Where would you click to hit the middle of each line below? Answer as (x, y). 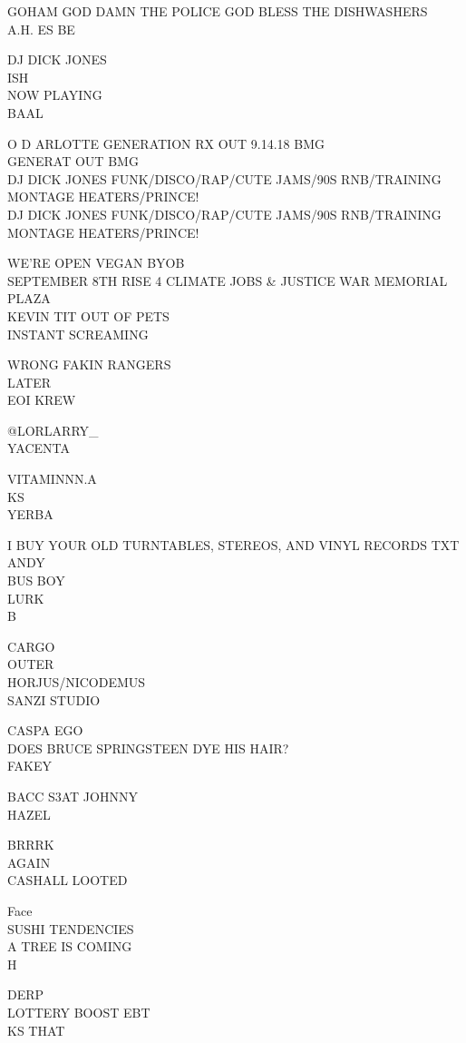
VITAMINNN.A (52, 479)
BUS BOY (36, 581)
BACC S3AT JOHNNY (73, 796)
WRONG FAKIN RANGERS (89, 364)
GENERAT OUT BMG (73, 161)
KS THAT (36, 1030)
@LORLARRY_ (53, 430)
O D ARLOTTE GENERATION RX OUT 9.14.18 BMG (166, 143)
